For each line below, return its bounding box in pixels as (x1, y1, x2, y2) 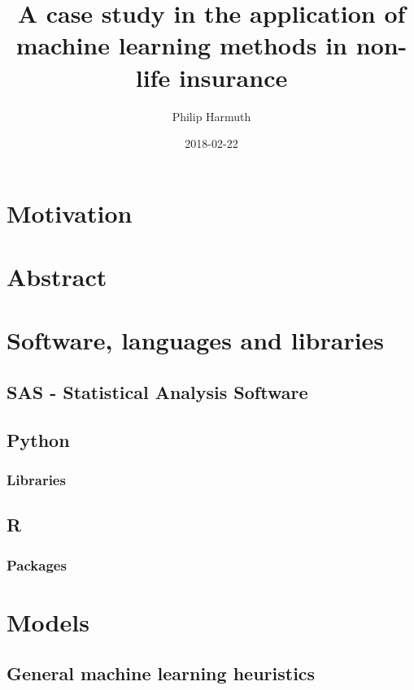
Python (7, 427, 70, 452)
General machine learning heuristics (7, 661, 316, 686)
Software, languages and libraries (7, 323, 385, 357)
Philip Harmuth (172, 107, 251, 124)
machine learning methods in (15, 28, 348, 62)
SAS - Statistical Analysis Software (7, 380, 308, 405)
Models (7, 605, 89, 638)
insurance (178, 60, 288, 93)
